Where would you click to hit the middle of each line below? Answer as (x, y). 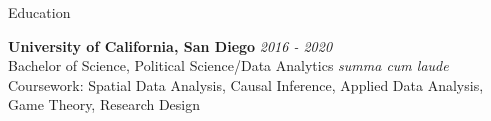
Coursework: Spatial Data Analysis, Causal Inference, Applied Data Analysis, (246, 84)
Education (39, 12)
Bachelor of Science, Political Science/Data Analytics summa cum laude (228, 65)
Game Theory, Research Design (104, 104)
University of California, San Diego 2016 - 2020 (170, 45)
